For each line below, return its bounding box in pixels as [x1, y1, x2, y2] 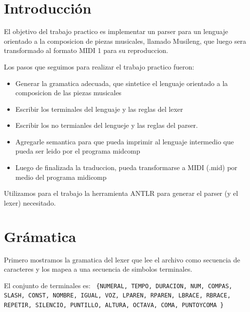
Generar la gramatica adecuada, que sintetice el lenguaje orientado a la [15, 78, 228, 88]
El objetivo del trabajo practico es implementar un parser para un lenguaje [4, 26, 228, 36]
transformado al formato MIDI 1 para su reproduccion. [4, 45, 169, 55]
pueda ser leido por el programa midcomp [15, 146, 140, 156]
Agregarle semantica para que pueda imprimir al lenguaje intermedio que [15, 136, 234, 146]
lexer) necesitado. [4, 197, 56, 208]
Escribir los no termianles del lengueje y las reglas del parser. [15, 120, 198, 130]
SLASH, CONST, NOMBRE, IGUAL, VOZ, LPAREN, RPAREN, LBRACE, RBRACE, [4, 292, 231, 299]
